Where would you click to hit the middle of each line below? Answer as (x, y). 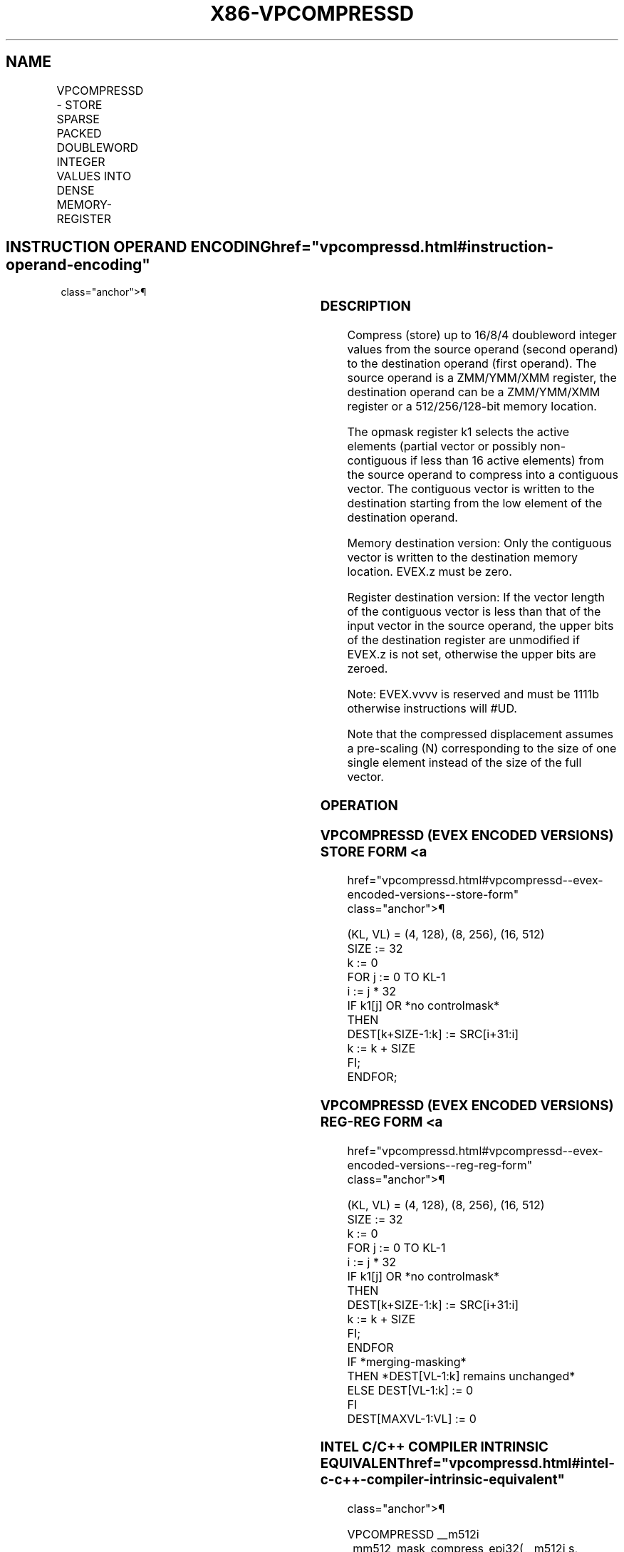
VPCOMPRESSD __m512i (413, 1535)
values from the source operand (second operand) (483, 350)
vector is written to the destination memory (463, 558)
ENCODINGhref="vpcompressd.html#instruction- (372, 247)
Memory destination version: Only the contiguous (479, 543)
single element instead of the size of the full (464, 763)
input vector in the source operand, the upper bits (480, 626)
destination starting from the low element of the (475, 503)
